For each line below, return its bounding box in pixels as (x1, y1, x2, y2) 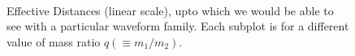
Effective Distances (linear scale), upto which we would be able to (6, 2, 334, 18)
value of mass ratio (6, 33, 101, 50)
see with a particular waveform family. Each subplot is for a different (6, 18, 349, 34)
